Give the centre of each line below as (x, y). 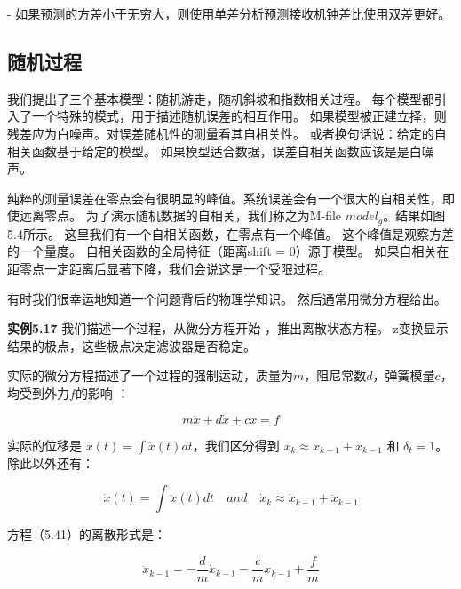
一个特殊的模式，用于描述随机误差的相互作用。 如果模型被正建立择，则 (239, 116)
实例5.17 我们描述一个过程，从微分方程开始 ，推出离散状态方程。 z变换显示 (228, 328)
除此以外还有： (51, 462)
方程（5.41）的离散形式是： (87, 534)
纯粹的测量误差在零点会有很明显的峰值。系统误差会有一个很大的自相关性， (225, 198)
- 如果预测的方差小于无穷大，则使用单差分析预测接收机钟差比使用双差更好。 (229, 13)
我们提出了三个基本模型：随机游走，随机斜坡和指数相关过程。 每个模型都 (221, 98)
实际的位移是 (44, 445)
